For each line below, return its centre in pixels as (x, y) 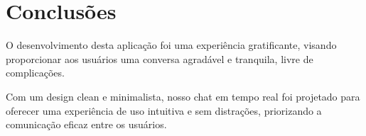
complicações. (35, 73)
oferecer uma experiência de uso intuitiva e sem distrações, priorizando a (164, 110)
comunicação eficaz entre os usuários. (86, 124)
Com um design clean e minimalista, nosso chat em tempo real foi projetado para (183, 96)
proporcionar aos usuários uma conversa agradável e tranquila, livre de (160, 58)
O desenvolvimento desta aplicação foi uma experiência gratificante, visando (171, 45)
